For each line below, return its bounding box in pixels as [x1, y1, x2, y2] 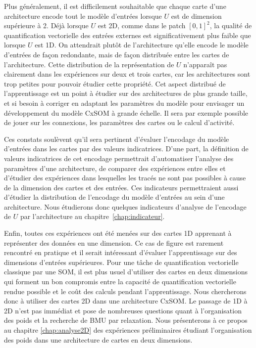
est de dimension [171, 10, 222, 21]
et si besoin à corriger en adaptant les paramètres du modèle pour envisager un [4, 97, 245, 108]
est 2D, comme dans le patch [98, 20, 186, 31]
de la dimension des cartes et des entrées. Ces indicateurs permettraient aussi [4, 182, 239, 192]
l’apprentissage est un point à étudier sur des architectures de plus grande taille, [4, 88, 248, 98]
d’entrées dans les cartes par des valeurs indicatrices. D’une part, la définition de [4, 143, 249, 154]
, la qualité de [209, 20, 252, 31]
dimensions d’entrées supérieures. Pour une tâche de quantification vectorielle [4, 257, 239, 267]
